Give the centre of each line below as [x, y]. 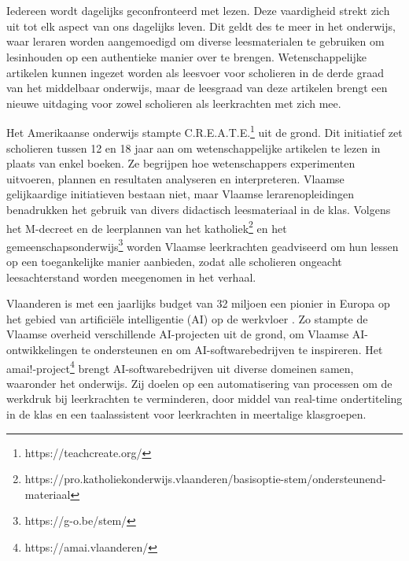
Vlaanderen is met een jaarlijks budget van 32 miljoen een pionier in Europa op [198, 303]
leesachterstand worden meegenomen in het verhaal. [131, 277]
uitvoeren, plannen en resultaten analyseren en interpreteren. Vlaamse [175, 178]
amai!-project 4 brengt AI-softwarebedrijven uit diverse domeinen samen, [180, 367]
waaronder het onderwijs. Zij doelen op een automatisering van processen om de [199, 383]
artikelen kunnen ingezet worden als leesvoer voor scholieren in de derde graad [195, 72]
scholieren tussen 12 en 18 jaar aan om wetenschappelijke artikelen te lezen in [193, 148]
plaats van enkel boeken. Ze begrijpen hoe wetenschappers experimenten [181, 163]
